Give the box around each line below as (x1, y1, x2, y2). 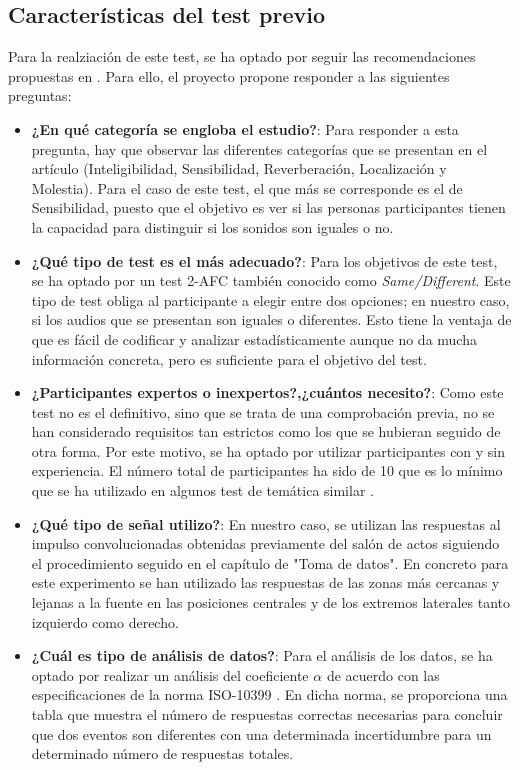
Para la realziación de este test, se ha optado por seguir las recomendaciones (8, 46, 476, 67)
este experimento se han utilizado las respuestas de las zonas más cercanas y (31, 572, 500, 593)
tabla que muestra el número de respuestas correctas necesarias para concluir (31, 704, 503, 725)
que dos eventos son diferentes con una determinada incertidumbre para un (31, 723, 492, 744)
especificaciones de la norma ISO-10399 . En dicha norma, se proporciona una (31, 684, 508, 705)
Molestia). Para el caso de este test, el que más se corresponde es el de (31, 177, 463, 198)
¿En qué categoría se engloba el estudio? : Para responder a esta (31, 118, 459, 139)
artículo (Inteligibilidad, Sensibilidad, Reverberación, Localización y (31, 158, 447, 179)
